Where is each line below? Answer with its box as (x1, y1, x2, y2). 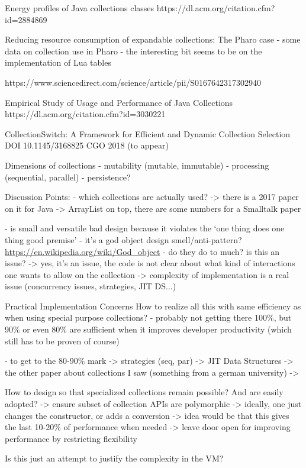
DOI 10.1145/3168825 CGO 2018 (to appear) (5, 139, 169, 151)
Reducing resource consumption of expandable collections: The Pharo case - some (5, 33, 301, 46)
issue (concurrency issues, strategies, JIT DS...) (5, 280, 176, 292)
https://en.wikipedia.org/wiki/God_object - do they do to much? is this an (5, 245, 279, 257)
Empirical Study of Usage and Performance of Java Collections (5, 96, 233, 108)
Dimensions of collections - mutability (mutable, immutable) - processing (5, 159, 269, 171)
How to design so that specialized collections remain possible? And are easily (5, 386, 284, 398)
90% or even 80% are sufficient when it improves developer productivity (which (5, 323, 292, 335)
